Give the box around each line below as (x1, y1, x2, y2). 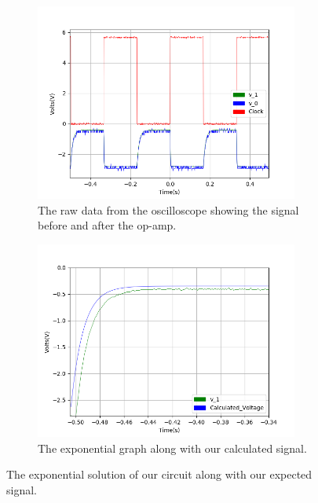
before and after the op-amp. (38, 217, 177, 233)
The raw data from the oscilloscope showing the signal (38, 201, 299, 218)
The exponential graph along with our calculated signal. (38, 439, 307, 456)
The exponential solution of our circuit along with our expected (6, 466, 313, 483)
